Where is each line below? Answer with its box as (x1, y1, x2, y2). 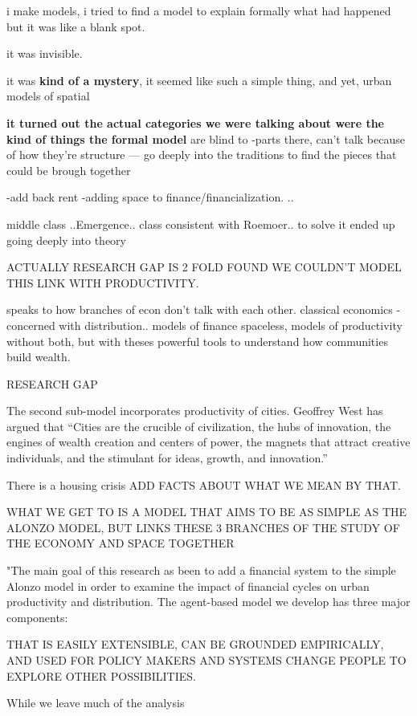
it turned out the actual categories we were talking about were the (6, 114, 384, 131)
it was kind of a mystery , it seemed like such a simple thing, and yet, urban (6, 71, 392, 88)
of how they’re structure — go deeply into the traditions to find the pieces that (6, 146, 397, 163)
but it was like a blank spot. (6, 18, 145, 35)
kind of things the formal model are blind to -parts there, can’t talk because (6, 130, 405, 147)
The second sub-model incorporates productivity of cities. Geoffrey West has (6, 402, 383, 419)
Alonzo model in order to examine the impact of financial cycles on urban (6, 577, 370, 594)
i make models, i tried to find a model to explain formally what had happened (6, 2, 391, 18)
